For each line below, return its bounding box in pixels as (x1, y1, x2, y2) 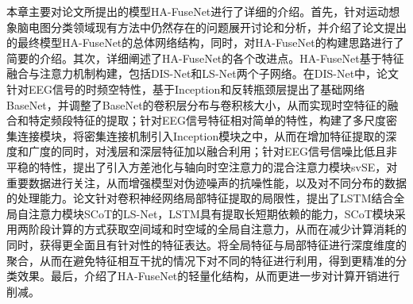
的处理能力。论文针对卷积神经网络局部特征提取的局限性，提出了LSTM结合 (6, 190, 394, 206)
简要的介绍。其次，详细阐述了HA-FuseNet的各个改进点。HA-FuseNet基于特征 (6, 49, 404, 66)
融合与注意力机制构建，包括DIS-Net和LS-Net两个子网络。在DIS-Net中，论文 (6, 65, 399, 82)
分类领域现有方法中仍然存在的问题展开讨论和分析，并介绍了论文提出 (50, 18, 407, 35)
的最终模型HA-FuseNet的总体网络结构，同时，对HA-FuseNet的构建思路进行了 (6, 34, 404, 51)
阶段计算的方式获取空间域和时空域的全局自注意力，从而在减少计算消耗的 (28, 221, 407, 237)
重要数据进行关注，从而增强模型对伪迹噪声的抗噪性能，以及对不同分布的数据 (6, 174, 407, 190)
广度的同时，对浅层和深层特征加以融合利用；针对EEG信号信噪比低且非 (28, 143, 398, 160)
